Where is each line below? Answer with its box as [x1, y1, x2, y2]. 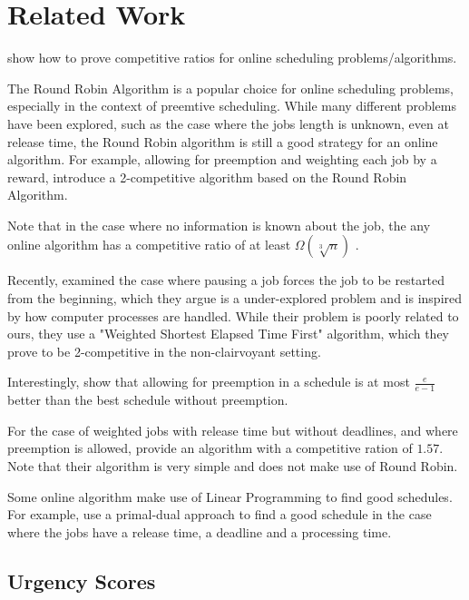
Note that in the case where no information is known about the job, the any [7, 215, 431, 234]
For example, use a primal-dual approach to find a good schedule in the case [7, 505, 432, 524]
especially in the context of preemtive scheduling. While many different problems [7, 96, 456, 115]
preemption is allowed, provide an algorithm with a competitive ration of [7, 438, 413, 457]
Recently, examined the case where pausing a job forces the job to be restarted [7, 270, 445, 290]
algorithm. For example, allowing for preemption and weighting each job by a [7, 150, 437, 169]
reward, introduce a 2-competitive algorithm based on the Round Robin [7, 167, 407, 186]
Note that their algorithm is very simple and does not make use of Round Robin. [7, 457, 458, 476]
